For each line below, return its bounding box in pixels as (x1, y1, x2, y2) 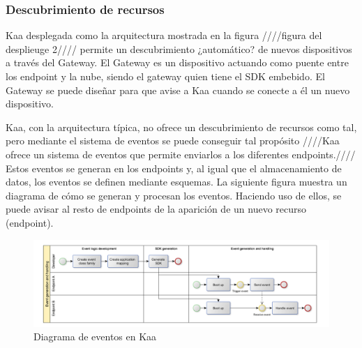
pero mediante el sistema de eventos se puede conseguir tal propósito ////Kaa (6, 133, 340, 148)
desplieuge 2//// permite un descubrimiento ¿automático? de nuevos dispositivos (6, 41, 352, 56)
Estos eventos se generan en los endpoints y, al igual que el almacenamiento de (6, 160, 342, 175)
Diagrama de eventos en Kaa (33, 329, 157, 344)
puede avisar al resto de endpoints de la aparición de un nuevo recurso (6, 202, 307, 216)
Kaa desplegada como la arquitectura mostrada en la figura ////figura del (6, 28, 322, 43)
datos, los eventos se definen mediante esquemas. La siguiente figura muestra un (6, 174, 347, 189)
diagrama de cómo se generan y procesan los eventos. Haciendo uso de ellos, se (6, 188, 342, 202)
